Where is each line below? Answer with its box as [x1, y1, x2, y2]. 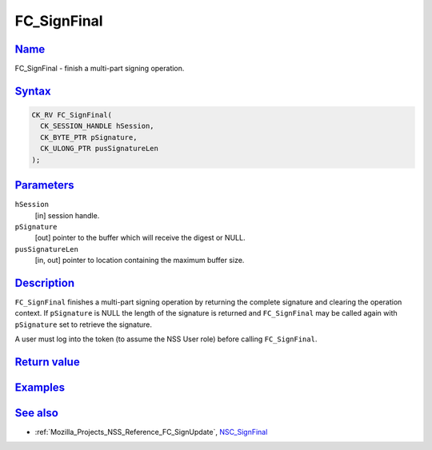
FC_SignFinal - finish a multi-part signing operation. [14, 64, 185, 74]
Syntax [14, 84, 51, 98]
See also [14, 406, 59, 420]
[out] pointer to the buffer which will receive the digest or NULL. [34, 233, 246, 243]
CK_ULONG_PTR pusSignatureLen [40, 144, 159, 153]
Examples [14, 380, 66, 394]
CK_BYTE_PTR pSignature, [40, 133, 138, 141]
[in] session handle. [34, 210, 100, 220]
